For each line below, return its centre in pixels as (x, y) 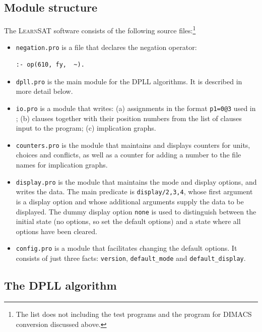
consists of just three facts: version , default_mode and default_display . (131, 258)
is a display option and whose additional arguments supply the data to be (130, 201)
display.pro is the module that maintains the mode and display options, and (136, 181)
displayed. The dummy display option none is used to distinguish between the (136, 211)
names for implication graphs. (62, 165)
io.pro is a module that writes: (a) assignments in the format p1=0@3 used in (136, 108)
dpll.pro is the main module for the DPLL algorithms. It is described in (129, 81)
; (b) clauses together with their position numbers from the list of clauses (129, 118)
